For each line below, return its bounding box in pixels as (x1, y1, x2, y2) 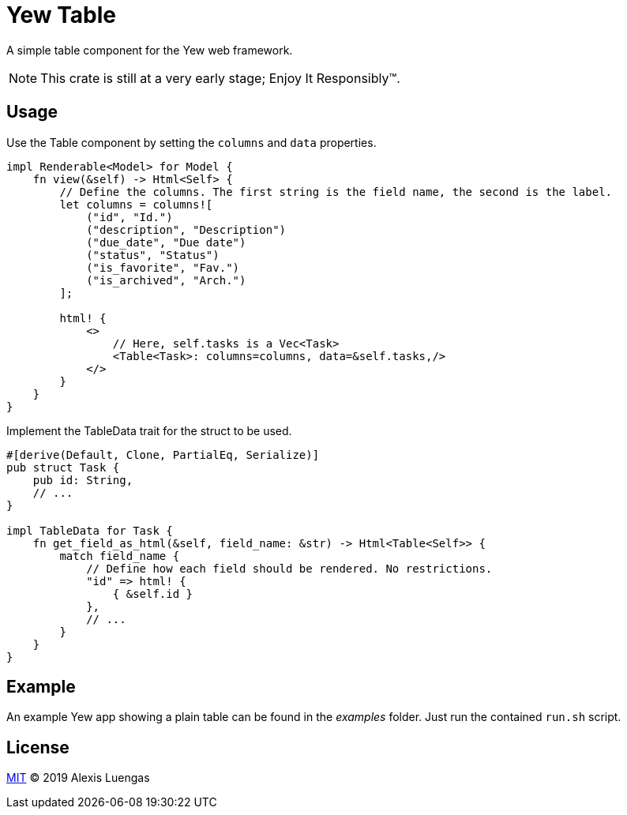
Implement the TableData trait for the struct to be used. (6, 423, 292, 438)
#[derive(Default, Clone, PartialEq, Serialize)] (6, 448, 320, 461)
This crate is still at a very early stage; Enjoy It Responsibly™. (40, 69, 400, 86)
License (6, 737, 69, 757)
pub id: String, (32, 473, 133, 486)
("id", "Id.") (86, 210, 173, 223)
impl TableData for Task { (6, 524, 173, 537)
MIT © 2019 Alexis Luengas (6, 771, 150, 785)
